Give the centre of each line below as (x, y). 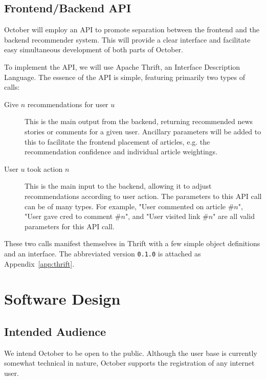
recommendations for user (68, 104)
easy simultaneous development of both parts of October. (94, 49)
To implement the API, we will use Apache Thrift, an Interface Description (122, 66)
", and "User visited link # (167, 216)
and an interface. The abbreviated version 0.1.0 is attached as (103, 253)
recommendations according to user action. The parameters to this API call (143, 196)
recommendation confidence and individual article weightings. (121, 152)
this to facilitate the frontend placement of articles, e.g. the (117, 141)
